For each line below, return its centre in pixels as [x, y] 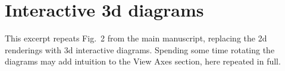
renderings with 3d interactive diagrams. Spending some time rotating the [140, 49]
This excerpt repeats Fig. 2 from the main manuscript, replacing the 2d [136, 38]
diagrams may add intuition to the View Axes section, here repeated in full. [143, 61]
